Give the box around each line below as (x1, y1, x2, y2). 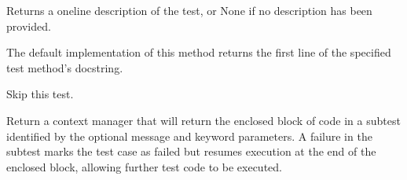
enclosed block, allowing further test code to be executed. (6, 158, 282, 174)
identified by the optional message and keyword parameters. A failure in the (6, 127, 372, 144)
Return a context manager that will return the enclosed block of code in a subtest (6, 112, 401, 128)
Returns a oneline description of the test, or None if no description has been (6, 2, 372, 18)
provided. (6, 17, 51, 34)
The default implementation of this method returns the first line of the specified (6, 44, 391, 61)
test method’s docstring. (6, 59, 123, 75)
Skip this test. (6, 86, 74, 102)
